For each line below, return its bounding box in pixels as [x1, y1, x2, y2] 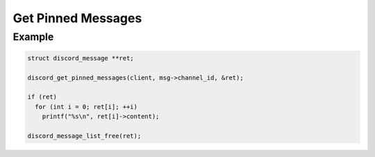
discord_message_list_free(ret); [27, 132, 142, 140]
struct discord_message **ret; [27, 54, 135, 62]
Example [12, 31, 54, 43]
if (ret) [27, 93, 58, 101]
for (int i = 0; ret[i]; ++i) [35, 103, 138, 110]
